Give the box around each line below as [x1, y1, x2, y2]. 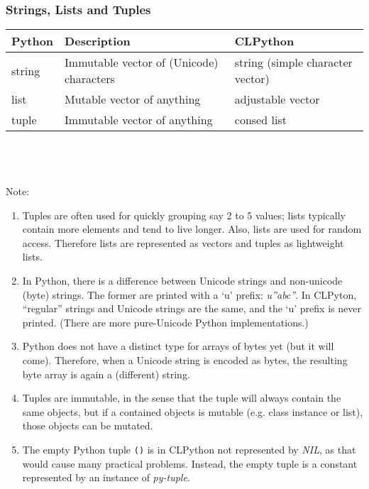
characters [65, 70, 115, 87]
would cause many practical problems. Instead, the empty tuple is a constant [22, 456, 358, 471]
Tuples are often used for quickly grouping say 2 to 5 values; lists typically [22, 207, 346, 222]
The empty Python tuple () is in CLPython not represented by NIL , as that [22, 441, 356, 456]
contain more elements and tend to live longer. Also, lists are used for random [22, 221, 362, 236]
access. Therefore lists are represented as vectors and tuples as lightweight [22, 235, 344, 250]
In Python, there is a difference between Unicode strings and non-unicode [22, 273, 343, 287]
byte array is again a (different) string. [22, 366, 190, 381]
